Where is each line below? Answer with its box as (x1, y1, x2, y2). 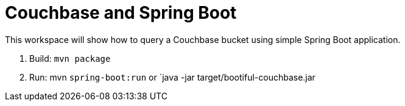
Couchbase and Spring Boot (5, 2, 237, 23)
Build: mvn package (29, 53, 111, 64)
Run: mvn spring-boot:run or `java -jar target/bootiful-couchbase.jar (29, 71, 315, 82)
